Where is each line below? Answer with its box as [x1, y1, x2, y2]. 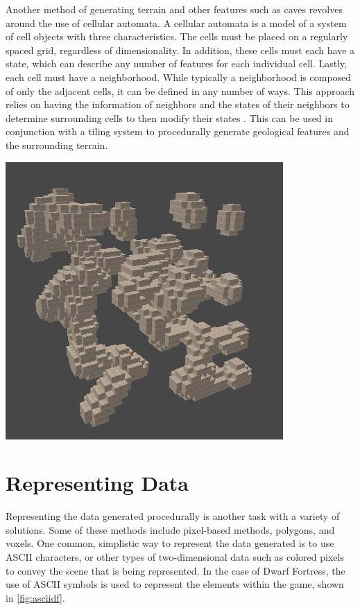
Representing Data [6, 469, 189, 497]
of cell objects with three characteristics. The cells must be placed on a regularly [6, 29, 348, 44]
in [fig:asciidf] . [6, 590, 65, 604]
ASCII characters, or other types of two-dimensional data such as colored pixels [6, 550, 344, 564]
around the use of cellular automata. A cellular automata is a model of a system [6, 15, 347, 30]
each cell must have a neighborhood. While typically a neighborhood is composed [6, 69, 352, 84]
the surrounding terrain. [6, 137, 108, 152]
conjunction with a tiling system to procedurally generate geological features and [6, 124, 350, 139]
